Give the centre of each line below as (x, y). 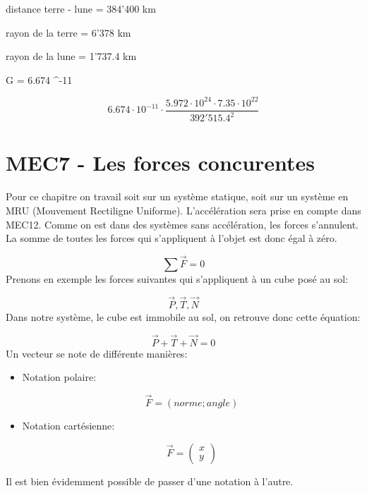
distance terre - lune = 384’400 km (81, 8)
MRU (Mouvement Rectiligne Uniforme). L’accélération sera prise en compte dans (183, 210)
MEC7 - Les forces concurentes (161, 163)
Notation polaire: (59, 377)
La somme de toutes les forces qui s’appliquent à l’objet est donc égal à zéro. (172, 238)
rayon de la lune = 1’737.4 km (71, 56)
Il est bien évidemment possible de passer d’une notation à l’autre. (150, 481)
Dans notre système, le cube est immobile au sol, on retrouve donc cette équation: (183, 316)
